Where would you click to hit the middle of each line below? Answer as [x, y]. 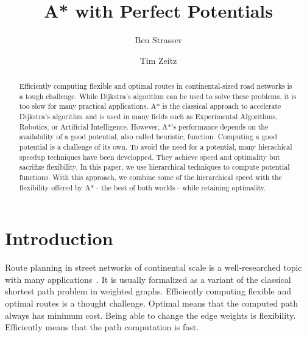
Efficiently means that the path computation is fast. [102, 327]
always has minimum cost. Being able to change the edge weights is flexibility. [150, 315]
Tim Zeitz [158, 60]
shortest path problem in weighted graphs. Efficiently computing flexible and [148, 291]
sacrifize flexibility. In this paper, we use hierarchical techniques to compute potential [154, 167]
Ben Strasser [158, 40]
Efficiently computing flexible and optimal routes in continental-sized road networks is [156, 86]
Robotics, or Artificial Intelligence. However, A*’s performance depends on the [144, 126]
